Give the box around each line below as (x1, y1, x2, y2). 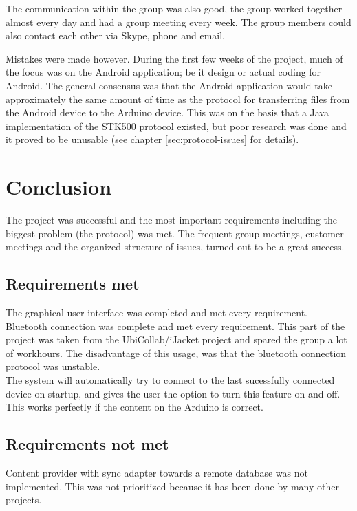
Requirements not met (6, 433, 169, 455)
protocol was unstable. (6, 359, 100, 373)
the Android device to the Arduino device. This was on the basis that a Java (6, 105, 329, 120)
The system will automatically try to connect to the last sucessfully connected (6, 373, 335, 387)
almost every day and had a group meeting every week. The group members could (6, 14, 351, 29)
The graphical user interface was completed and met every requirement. (6, 305, 308, 320)
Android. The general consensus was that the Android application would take (6, 78, 332, 92)
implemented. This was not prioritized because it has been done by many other (6, 479, 339, 493)
